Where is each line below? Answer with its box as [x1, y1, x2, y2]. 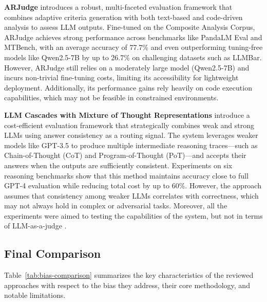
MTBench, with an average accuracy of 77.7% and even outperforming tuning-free [4, 42, 263, 52]
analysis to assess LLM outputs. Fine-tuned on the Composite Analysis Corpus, [4, 22, 255, 32]
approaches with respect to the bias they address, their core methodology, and [4, 279, 250, 290]
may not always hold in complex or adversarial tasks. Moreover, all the [4, 200, 227, 211]
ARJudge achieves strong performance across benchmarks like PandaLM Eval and [4, 31, 262, 42]
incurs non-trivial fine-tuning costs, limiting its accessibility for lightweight [4, 72, 239, 83]
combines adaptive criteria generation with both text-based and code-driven [4, 11, 243, 22]
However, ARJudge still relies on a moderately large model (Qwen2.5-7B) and [4, 62, 250, 73]
